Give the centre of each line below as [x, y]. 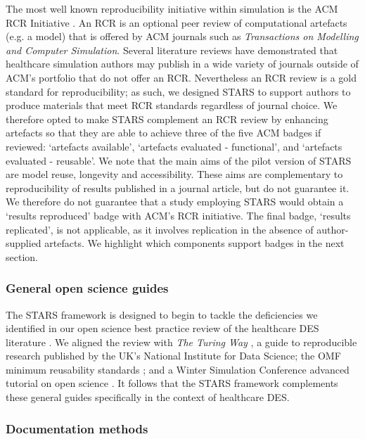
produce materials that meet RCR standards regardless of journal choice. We [172, 105]
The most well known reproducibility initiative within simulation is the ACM [172, 8]
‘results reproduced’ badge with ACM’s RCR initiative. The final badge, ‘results [178, 215]
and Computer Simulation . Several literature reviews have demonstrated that [172, 50]
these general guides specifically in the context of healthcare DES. [148, 397]
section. [22, 256]
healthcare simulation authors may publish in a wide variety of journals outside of [182, 64]
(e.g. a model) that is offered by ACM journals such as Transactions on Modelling [182, 36]
